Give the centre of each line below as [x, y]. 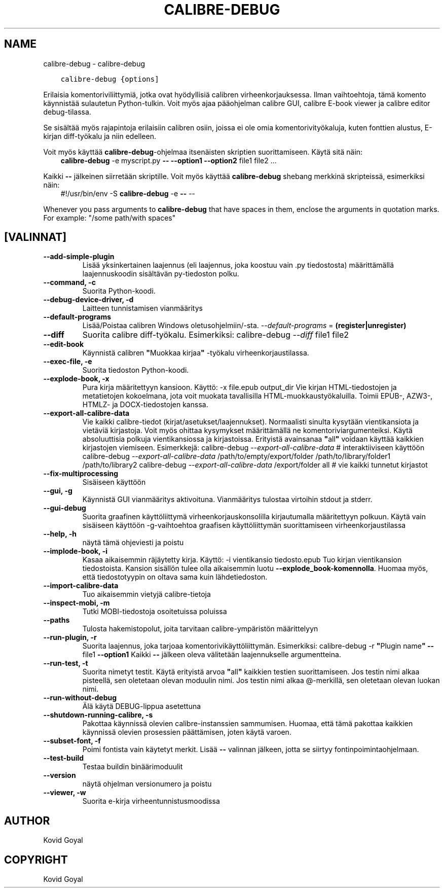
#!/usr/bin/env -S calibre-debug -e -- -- [128, 193]
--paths [57, 620]
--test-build [64, 758]
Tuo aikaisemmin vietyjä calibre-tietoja [146, 594]
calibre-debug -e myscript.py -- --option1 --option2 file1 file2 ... [169, 160]
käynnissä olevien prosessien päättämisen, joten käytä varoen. [187, 732]
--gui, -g [58, 491]
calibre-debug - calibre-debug [94, 63]
